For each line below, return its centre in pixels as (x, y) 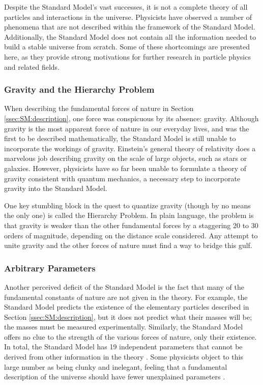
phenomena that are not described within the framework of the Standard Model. (130, 27)
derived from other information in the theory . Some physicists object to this (124, 357)
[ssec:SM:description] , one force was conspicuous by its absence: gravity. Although (131, 118)
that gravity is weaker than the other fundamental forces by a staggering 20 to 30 (131, 225)
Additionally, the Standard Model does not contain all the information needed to (130, 36)
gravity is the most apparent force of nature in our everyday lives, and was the (127, 128)
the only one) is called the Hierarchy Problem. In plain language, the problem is (129, 215)
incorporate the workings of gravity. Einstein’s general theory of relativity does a (130, 148)
